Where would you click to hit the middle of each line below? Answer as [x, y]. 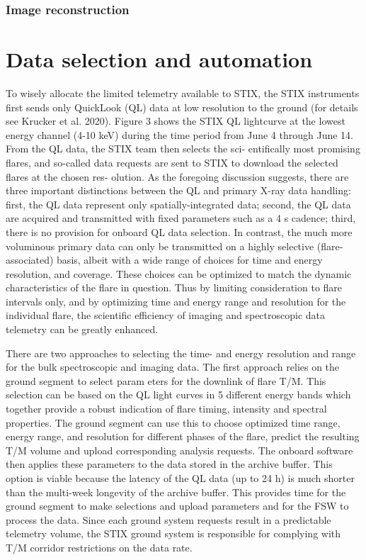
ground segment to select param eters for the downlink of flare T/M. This [166, 380]
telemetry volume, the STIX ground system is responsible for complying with [173, 533]
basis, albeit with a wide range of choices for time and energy [190, 260]
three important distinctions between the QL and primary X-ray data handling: [178, 190]
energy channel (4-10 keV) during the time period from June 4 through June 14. [180, 134]
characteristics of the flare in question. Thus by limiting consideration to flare [174, 287]
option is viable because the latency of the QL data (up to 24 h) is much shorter [180, 478]
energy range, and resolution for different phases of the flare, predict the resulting [183, 436]
